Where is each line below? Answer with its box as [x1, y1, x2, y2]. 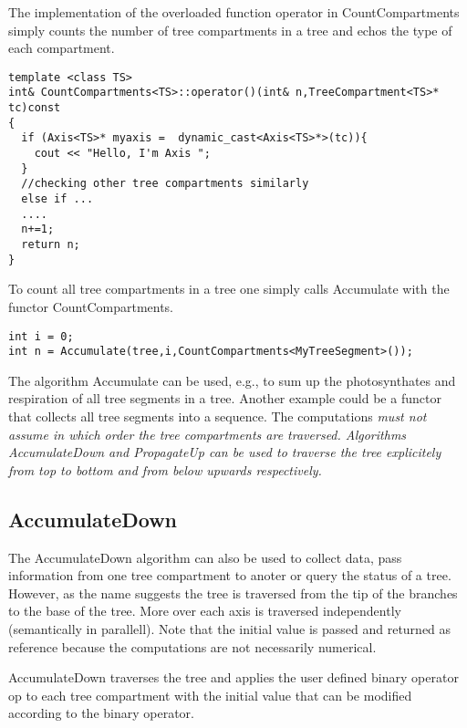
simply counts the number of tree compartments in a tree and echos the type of [8, 20, 452, 39]
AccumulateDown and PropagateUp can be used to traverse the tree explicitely [8, 442, 441, 462]
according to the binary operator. [8, 703, 194, 723]
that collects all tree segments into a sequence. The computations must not [8, 407, 427, 425]
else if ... [21, 192, 94, 206]
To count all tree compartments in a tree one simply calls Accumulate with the [8, 279, 450, 298]
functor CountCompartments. [8, 296, 174, 316]
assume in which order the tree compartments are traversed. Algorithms [8, 424, 407, 443]
